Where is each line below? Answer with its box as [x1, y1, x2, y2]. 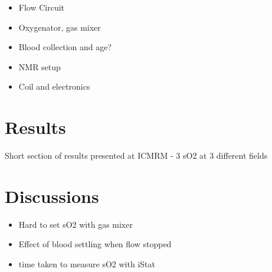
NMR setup [18, 60, 61, 73]
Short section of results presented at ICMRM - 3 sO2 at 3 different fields [5, 149, 268, 162]
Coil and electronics [18, 80, 90, 93]
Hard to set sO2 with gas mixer [18, 218, 133, 230]
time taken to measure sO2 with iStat [18, 258, 155, 270]
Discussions [5, 183, 99, 208]
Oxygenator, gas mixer [18, 21, 101, 33]
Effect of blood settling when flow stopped [18, 238, 172, 250]
